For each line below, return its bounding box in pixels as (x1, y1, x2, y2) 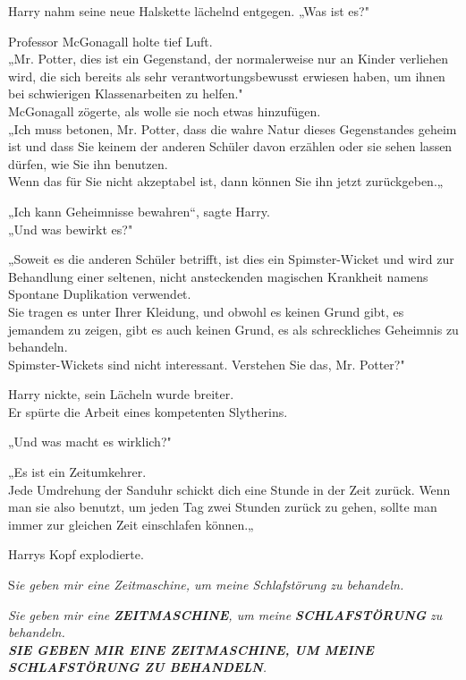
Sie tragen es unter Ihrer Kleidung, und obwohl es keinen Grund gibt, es (8, 302, 404, 320)
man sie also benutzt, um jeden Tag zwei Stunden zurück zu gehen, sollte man (8, 497, 437, 516)
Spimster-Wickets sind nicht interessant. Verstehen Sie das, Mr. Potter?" (8, 354, 405, 373)
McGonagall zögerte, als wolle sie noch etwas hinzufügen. (8, 101, 321, 120)
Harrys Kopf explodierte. (8, 545, 144, 564)
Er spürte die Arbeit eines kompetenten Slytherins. (8, 402, 288, 421)
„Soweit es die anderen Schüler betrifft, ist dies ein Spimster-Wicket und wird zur (8, 250, 454, 268)
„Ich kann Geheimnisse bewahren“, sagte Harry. (8, 201, 270, 220)
